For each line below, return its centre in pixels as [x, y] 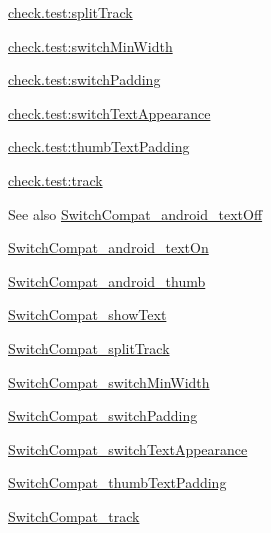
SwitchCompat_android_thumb [107, 280]
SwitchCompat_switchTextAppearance [128, 448]
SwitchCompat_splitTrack [89, 347]
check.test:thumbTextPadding [99, 146]
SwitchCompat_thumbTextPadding [117, 482]
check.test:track [55, 179]
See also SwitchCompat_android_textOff [135, 213]
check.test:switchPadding [84, 79]
